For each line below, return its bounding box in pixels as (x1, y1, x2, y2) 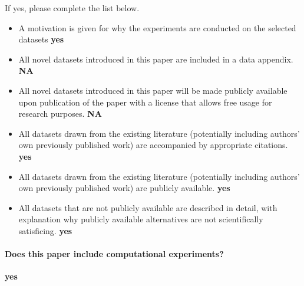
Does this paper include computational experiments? (5, 248, 224, 260)
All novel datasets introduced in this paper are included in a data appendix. (18, 52, 293, 65)
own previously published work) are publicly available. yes (18, 182, 230, 194)
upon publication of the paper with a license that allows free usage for (18, 96, 272, 108)
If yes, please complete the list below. (5, 2, 140, 14)
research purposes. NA (18, 107, 102, 120)
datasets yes (18, 33, 64, 45)
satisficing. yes (18, 224, 72, 236)
